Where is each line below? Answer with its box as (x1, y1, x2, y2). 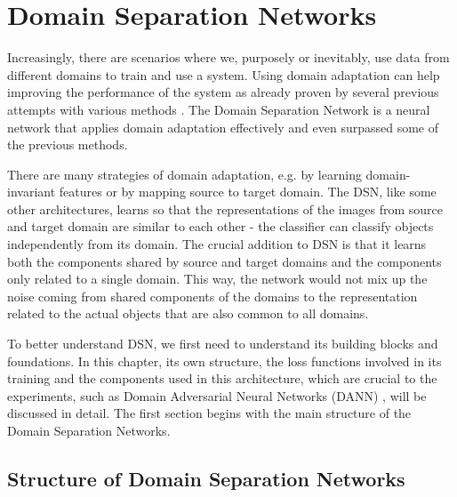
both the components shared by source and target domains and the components (7, 252, 442, 270)
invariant (7, 182, 56, 201)
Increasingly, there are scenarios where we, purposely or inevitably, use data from (7, 48, 450, 67)
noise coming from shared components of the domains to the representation (7, 286, 418, 305)
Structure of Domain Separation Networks (7, 464, 405, 492)
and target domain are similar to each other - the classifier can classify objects (7, 217, 434, 236)
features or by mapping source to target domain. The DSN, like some (59, 182, 437, 201)
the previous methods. (7, 135, 128, 154)
